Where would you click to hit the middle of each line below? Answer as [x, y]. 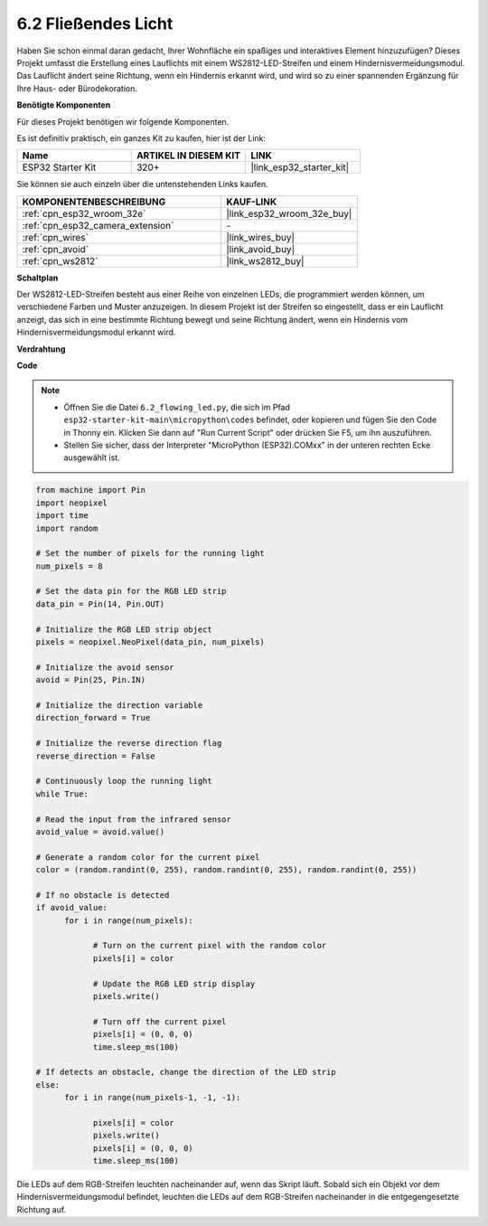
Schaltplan [38, 278]
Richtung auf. [42, 1209]
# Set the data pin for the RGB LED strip [131, 591]
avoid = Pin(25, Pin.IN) [91, 680]
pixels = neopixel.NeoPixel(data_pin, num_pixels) [150, 642]
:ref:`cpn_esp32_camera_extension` [98, 225]
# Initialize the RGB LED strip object [124, 629]
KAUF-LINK [252, 202]
